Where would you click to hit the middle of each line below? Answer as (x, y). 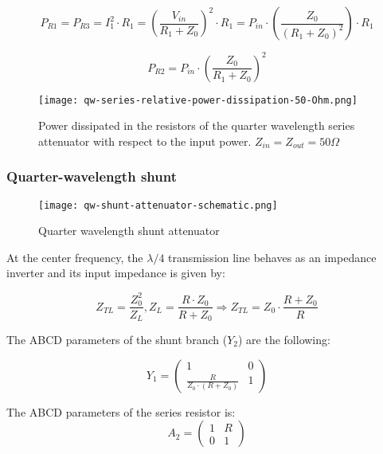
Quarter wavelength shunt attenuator (129, 231)
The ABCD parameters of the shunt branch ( (117, 340)
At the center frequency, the (75, 257)
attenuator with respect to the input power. (145, 141)
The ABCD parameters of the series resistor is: (121, 411)
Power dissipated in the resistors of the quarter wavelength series (197, 125)
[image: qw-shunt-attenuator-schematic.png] (158, 205)
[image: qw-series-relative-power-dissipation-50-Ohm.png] (198, 100)
